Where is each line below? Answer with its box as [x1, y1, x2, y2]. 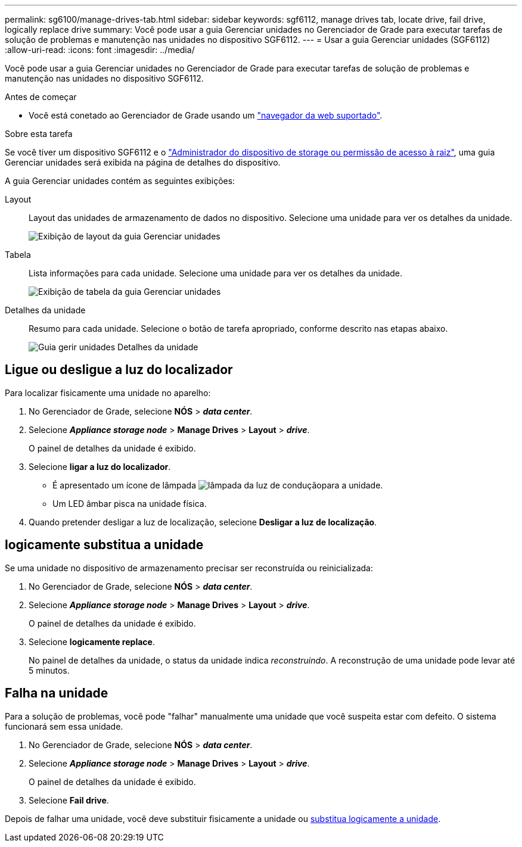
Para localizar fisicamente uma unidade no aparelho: [5, 387, 211, 398]
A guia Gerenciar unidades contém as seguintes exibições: [5, 176, 235, 186]
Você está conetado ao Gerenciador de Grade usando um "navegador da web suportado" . [29, 110, 383, 120]
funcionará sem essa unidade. [5, 721, 123, 731]
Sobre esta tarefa [5, 129, 73, 139]
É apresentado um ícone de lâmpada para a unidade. [52, 479, 383, 490]
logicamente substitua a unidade [5, 537, 204, 553]
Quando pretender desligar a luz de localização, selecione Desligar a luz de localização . [29, 516, 377, 527]
